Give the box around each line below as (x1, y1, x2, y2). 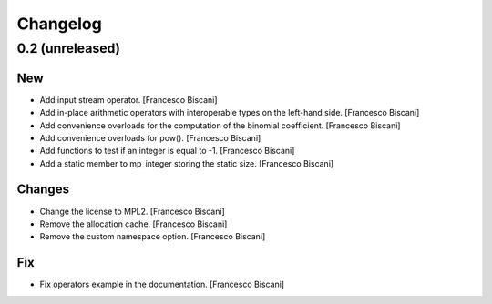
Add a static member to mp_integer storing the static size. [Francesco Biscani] (39, 157, 334, 168)
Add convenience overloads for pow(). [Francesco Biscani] (39, 132, 261, 143)
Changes (16, 182, 70, 198)
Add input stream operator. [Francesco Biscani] (39, 94, 218, 105)
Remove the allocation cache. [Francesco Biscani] (39, 218, 228, 229)
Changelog (16, 14, 102, 34)
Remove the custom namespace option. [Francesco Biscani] (39, 231, 266, 242)
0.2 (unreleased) (16, 40, 121, 56)
